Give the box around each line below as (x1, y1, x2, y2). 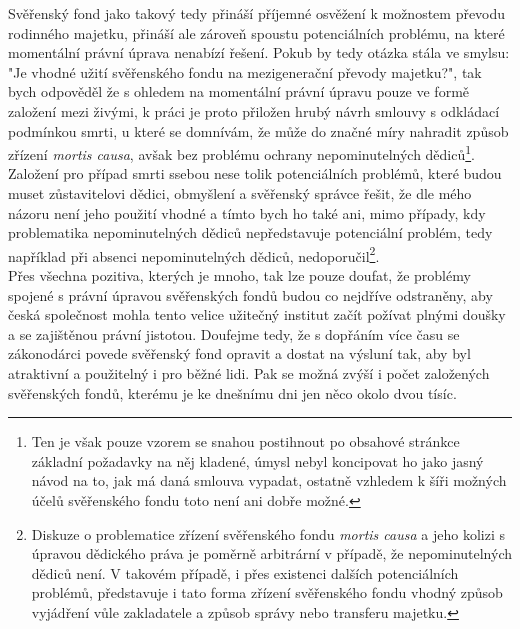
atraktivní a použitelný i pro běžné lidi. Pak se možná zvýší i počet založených (8, 363, 490, 383)
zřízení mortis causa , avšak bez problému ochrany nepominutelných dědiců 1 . (8, 141, 476, 164)
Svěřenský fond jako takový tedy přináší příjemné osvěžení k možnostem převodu (8, 3, 506, 23)
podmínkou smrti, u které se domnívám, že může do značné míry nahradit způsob (8, 120, 509, 141)
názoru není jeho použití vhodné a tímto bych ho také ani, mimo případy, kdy (8, 202, 486, 223)
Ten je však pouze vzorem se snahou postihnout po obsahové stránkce (31, 431, 460, 452)
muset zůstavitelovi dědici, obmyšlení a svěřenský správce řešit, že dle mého (8, 183, 472, 203)
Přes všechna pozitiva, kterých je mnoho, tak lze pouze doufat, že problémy (8, 265, 471, 286)
